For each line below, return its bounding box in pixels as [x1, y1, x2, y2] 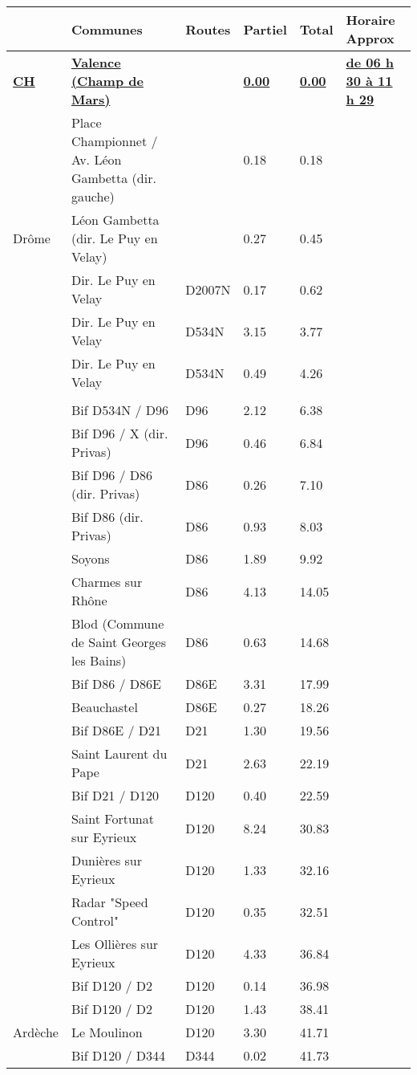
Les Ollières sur [71, 935, 159, 953]
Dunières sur [71, 851, 142, 869]
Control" [71, 911, 119, 930]
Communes [71, 19, 143, 39]
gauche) [71, 187, 115, 206]
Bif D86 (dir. [71, 507, 144, 526]
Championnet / [71, 132, 158, 150]
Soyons [71, 549, 110, 568]
